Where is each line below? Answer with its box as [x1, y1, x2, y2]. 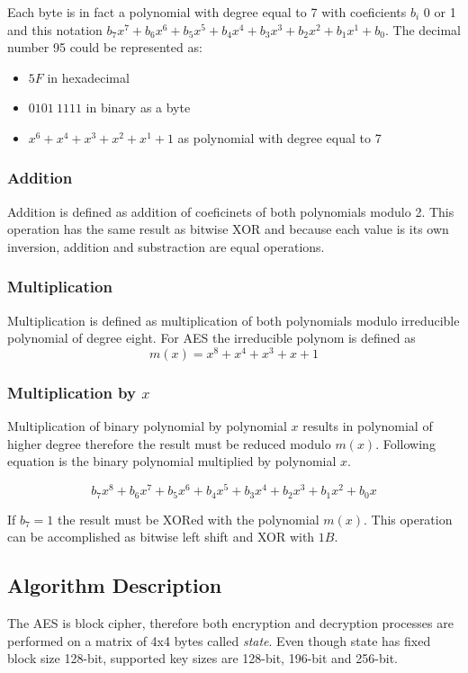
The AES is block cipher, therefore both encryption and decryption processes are [7, 613, 454, 632]
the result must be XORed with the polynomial [58, 509, 319, 528]
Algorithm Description [7, 571, 222, 599]
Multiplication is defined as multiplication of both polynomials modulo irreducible [7, 310, 460, 329]
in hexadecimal [47, 67, 130, 86]
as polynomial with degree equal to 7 [177, 128, 382, 147]
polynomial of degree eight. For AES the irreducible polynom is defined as [7, 328, 416, 347]
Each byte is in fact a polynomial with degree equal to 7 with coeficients [7, 3, 407, 21]
